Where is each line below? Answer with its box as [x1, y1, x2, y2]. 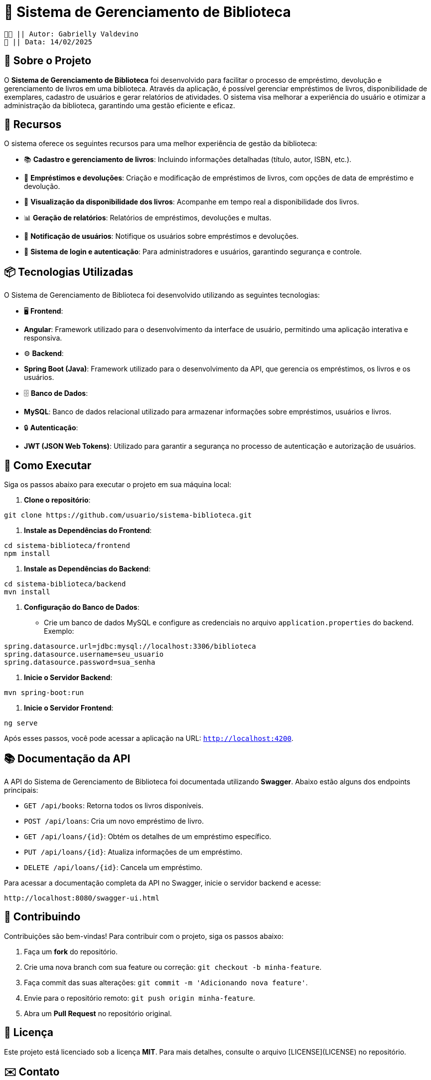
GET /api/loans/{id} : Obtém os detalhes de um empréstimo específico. [24, 832, 272, 841]
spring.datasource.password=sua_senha [4, 658, 155, 667]
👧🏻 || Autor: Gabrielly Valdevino [4, 29, 139, 38]
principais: [4, 785, 38, 794]
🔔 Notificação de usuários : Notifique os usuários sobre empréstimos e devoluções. [24, 232, 299, 241]
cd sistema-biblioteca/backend [4, 580, 126, 588]
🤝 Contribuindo [4, 910, 81, 923]
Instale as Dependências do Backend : [24, 564, 151, 573]
